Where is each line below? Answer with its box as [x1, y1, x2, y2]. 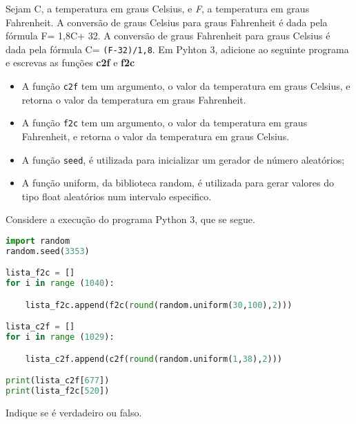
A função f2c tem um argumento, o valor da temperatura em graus [21, 115, 308, 130]
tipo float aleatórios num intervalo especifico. [21, 189, 212, 203]
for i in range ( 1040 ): [6, 278, 115, 289]
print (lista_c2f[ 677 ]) [6, 376, 110, 386]
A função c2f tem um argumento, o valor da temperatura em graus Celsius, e [21, 79, 350, 93]
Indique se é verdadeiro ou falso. [6, 405, 142, 419]
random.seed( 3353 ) [6, 246, 90, 256]
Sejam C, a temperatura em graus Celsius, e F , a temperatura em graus [6, 1, 310, 15]
